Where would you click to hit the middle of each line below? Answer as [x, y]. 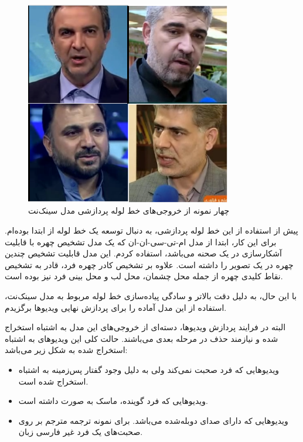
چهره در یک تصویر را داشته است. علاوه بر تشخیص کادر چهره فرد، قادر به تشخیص [149, 264]
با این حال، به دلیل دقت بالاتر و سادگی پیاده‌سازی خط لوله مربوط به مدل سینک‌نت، [151, 296]
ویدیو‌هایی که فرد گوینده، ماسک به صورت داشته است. [113, 401]
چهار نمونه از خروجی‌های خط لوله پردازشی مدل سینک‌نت [129, 210]
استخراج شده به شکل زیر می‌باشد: [66, 350]
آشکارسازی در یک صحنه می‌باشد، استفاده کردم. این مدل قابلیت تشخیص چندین [143, 253]
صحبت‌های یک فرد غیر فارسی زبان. [81, 432]
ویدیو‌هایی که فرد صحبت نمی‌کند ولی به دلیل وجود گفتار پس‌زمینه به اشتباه [149, 370]
